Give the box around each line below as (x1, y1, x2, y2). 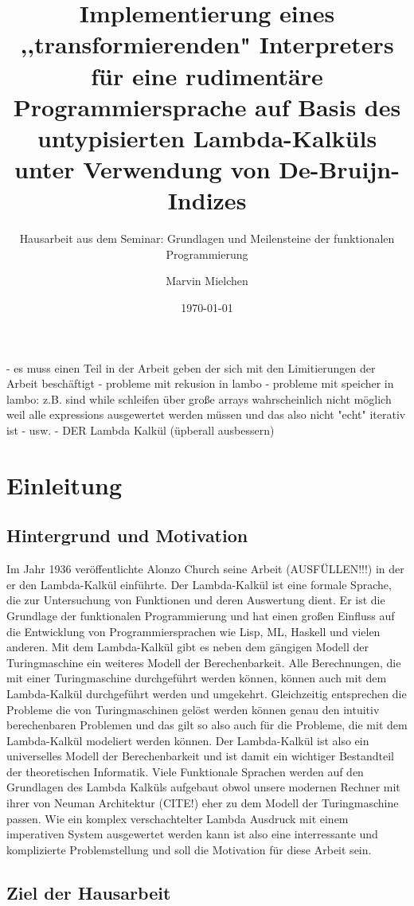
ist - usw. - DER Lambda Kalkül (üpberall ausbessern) (6, 422, 275, 438)
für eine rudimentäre (91, 59, 323, 92)
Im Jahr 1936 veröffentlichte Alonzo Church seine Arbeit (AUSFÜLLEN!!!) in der (6, 560, 404, 577)
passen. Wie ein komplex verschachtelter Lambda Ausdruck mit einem (6, 810, 349, 826)
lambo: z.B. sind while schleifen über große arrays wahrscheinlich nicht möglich (6, 390, 392, 407)
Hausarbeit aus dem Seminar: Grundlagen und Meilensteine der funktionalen (19, 230, 395, 247)
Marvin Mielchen (166, 272, 248, 289)
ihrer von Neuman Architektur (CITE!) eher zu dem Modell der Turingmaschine (6, 795, 399, 811)
